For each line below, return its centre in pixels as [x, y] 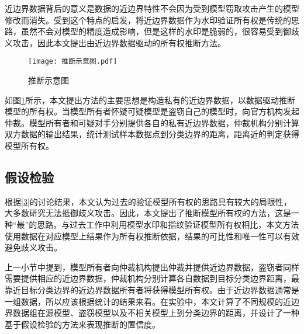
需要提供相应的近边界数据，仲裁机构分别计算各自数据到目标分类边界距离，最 [152, 278]
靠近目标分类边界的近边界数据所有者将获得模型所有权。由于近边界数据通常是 [152, 289]
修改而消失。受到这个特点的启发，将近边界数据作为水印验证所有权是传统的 [148, 20]
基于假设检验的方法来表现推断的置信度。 [82, 324]
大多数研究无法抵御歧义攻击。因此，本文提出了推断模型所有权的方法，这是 [148, 213]
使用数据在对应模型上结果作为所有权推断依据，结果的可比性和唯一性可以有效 [152, 236]
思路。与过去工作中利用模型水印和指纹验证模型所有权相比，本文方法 [168, 224]
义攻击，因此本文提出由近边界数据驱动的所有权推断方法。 [115, 42]
